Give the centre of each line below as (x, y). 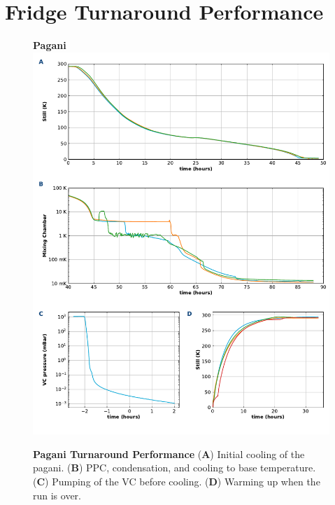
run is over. (57, 495)
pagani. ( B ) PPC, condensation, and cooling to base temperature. (174, 468)
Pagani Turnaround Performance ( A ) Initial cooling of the (169, 454)
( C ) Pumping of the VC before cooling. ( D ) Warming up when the (177, 481)
